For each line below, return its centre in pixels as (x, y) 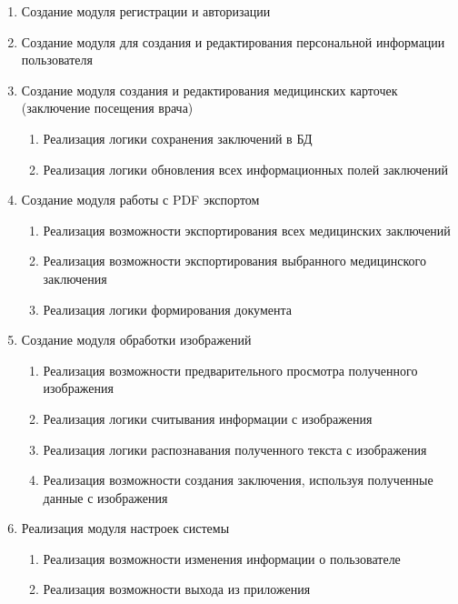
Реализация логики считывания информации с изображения (208, 418)
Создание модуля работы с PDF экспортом (140, 200)
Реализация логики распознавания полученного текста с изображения (235, 449)
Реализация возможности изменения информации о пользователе (222, 558)
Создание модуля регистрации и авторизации (146, 11)
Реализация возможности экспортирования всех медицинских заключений (247, 230)
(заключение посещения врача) (107, 108)
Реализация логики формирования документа (167, 309)
